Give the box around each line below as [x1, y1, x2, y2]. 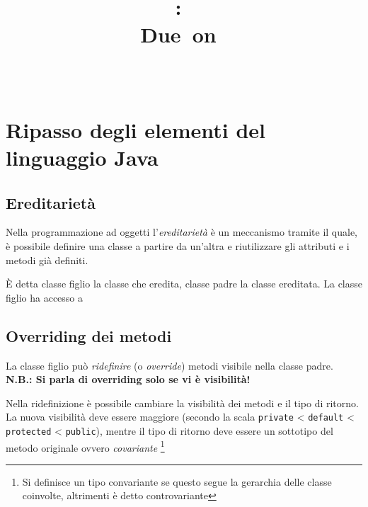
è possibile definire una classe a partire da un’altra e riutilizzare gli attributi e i [6, 238, 350, 253]
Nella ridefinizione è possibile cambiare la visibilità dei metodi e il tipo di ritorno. [6, 395, 359, 410]
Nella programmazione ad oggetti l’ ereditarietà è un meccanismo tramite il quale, [6, 224, 358, 239]
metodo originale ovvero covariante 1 [6, 438, 165, 455]
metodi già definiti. [6, 252, 88, 267]
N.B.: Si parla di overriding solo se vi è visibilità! [6, 372, 251, 387]
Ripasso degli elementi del [6, 115, 265, 144]
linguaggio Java [6, 142, 159, 171]
